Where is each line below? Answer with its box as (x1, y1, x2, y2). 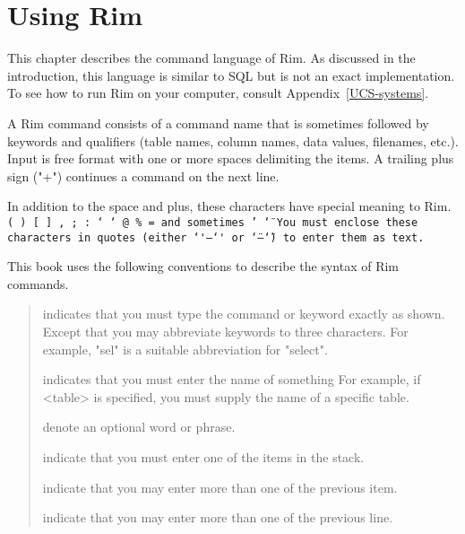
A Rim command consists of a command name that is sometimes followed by (7, 113, 429, 132)
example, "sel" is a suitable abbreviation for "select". (42, 339, 328, 358)
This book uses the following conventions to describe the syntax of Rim (7, 257, 400, 276)
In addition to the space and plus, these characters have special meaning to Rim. (7, 197, 452, 215)
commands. (7, 274, 69, 293)
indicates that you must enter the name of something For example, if (42, 370, 421, 389)
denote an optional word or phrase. (42, 417, 236, 436)
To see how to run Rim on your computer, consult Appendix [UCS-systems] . (7, 83, 429, 102)
